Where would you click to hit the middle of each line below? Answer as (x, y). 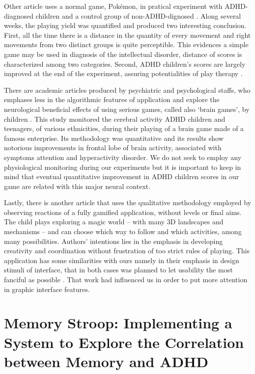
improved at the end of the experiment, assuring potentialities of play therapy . (123, 73)
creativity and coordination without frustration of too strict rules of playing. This (127, 251)
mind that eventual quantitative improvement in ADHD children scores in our (122, 176)
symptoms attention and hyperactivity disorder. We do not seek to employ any (123, 157)
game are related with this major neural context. (77, 186)
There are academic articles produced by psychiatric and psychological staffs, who (127, 90)
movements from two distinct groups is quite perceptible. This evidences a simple (126, 44)
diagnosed (19, 15)
